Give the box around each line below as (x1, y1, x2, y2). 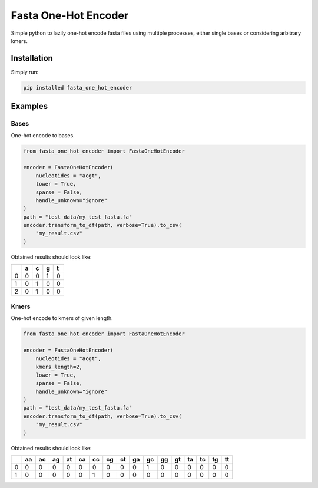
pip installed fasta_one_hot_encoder (23, 84, 132, 91)
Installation (11, 53, 53, 63)
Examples (11, 101, 48, 111)
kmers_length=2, (35, 363, 82, 370)
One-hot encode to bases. (11, 131, 75, 139)
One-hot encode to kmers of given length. (11, 314, 113, 321)
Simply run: (11, 68, 39, 75)
